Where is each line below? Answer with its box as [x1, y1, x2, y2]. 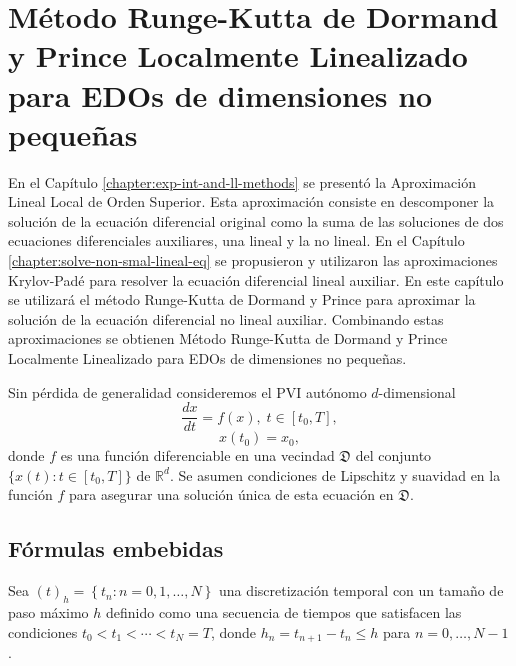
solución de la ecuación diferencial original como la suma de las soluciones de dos [8, 210, 504, 231]
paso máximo [8, 602, 89, 623]
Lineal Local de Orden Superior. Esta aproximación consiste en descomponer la [8, 191, 495, 212]
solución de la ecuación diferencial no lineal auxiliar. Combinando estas [8, 308, 444, 329]
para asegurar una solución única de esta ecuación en [68, 484, 394, 505]
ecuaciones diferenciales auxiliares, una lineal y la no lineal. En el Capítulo [8, 230, 465, 251]
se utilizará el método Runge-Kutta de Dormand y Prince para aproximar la [8, 289, 476, 310]
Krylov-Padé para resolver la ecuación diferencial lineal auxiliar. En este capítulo [8, 269, 504, 290]
